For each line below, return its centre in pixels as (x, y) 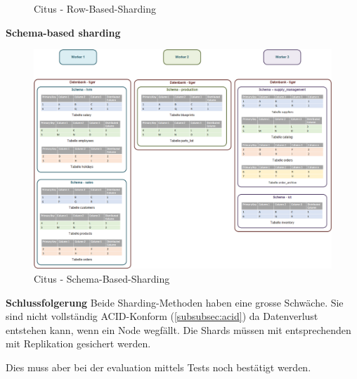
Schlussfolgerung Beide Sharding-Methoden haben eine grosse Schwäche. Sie (175, 302)
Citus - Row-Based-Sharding (95, 8)
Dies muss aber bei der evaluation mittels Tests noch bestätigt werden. (158, 367)
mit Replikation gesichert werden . (78, 343)
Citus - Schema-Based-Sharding (102, 278)
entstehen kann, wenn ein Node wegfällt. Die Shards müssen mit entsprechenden (178, 329)
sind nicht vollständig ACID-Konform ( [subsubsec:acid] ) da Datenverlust (162, 316)
